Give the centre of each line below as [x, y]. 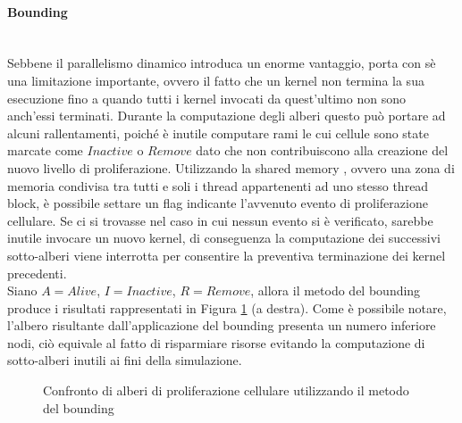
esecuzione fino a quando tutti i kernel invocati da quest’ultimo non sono [206, 98]
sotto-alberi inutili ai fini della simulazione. [125, 360]
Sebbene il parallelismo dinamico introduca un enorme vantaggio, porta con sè [222, 63]
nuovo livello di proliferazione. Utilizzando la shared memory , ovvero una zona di [231, 167]
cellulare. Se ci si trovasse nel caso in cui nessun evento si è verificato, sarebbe [220, 220]
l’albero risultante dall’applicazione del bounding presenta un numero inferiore [222, 325]
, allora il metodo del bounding [336, 290]
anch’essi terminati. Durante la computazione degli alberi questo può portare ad [227, 116]
